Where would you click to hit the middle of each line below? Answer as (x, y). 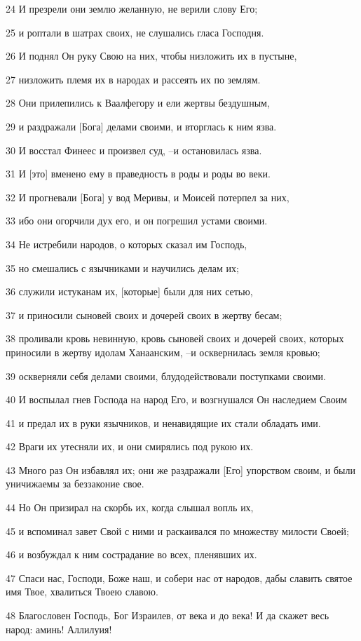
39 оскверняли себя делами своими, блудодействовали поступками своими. (166, 376)
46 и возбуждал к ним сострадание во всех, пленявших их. (131, 554)
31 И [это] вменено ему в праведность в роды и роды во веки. (138, 174)
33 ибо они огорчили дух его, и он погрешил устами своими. (137, 221)
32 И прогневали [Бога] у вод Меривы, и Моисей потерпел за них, (148, 197)
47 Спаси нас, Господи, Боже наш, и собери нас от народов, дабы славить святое (179, 578)
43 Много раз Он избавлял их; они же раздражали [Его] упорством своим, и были (181, 470)
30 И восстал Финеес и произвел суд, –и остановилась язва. (134, 150)
